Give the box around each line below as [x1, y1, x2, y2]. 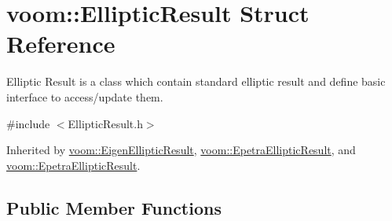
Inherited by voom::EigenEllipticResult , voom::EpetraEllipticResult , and [6, 142, 356, 158]
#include [6, 115, 50, 131]
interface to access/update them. [6, 88, 163, 105]
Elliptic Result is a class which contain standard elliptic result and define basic [6, 73, 386, 90]
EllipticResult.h [68, 115, 143, 131]
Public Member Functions [6, 195, 222, 219]
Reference [6, 28, 115, 60]
